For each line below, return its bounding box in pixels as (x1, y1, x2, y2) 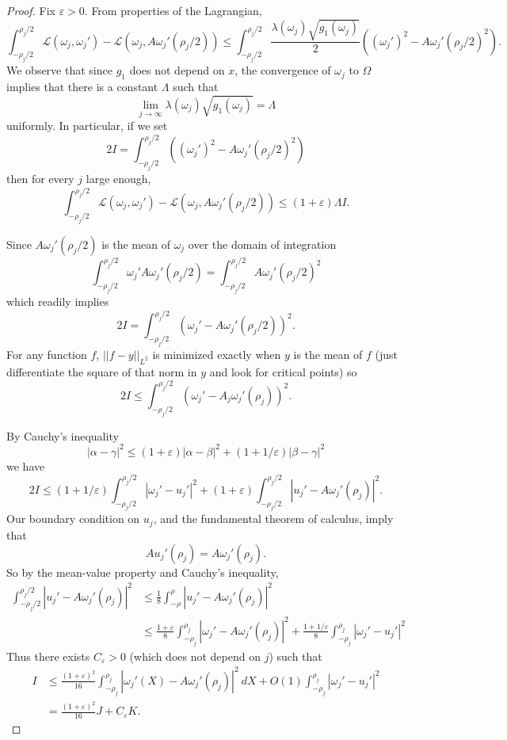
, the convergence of (234, 62, 331, 78)
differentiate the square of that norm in (6, 363, 197, 380)
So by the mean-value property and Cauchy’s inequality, (6, 563, 279, 580)
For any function (6, 345, 87, 362)
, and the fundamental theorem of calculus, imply (153, 510, 394, 527)
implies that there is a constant (6, 78, 158, 95)
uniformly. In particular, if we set (6, 117, 168, 134)
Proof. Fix (6, 2, 55, 18)
